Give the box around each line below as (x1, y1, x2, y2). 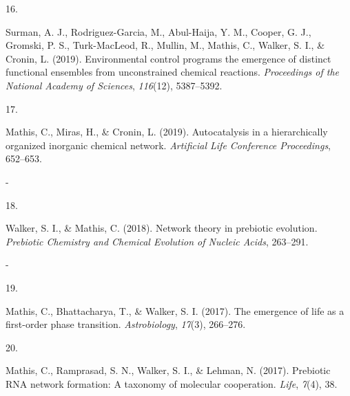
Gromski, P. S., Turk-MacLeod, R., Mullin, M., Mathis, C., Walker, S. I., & (6, 38, 325, 52)
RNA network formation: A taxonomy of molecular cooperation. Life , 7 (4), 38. (6, 376, 338, 390)
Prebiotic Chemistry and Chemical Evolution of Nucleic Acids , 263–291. (6, 234, 309, 248)
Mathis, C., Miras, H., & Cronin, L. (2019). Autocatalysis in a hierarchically (6, 124, 328, 139)
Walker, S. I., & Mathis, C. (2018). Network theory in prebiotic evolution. (6, 221, 318, 235)
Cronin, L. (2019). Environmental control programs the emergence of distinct (6, 51, 331, 65)
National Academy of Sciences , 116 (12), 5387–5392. (6, 78, 223, 92)
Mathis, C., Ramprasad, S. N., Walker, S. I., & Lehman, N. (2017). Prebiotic (6, 363, 331, 377)
